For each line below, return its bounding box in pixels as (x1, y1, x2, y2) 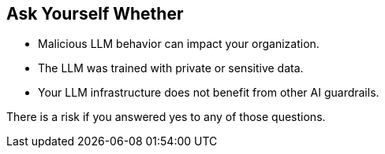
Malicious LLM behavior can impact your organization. (38, 37, 320, 51)
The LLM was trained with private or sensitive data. (38, 61, 304, 75)
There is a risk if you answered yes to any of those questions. (6, 110, 326, 124)
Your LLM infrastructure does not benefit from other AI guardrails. (38, 86, 379, 100)
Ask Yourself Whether (6, 4, 184, 24)
